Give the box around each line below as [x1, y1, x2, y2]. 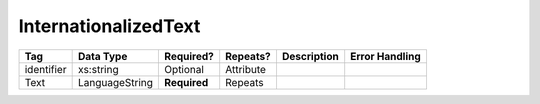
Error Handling [350, 49, 422, 63]
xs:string [77, 62, 119, 76]
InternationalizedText [18, 15, 201, 37]
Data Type [77, 49, 128, 63]
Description [281, 49, 339, 63]
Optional [164, 62, 205, 76]
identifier [24, 62, 67, 76]
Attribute [225, 62, 267, 76]
